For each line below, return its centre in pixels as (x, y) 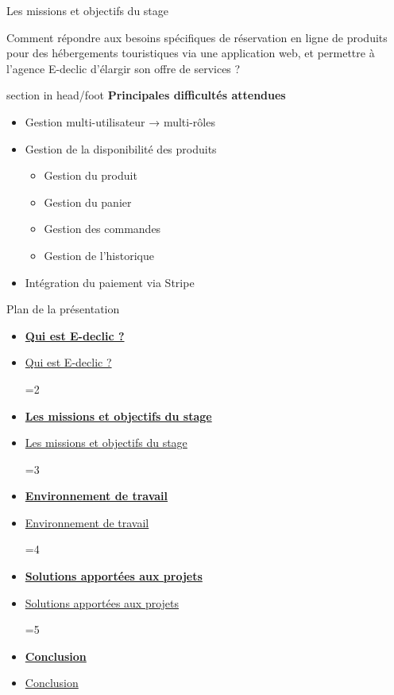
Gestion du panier (88, 202)
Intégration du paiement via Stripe (110, 282)
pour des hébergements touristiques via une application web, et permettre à (191, 53)
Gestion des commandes (102, 229)
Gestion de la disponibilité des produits (121, 148)
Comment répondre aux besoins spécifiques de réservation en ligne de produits (197, 37)
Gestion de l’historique (99, 255)
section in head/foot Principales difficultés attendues (146, 95)
